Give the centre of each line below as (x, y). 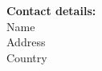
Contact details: (51, 10)
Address (26, 42)
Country (27, 57)
